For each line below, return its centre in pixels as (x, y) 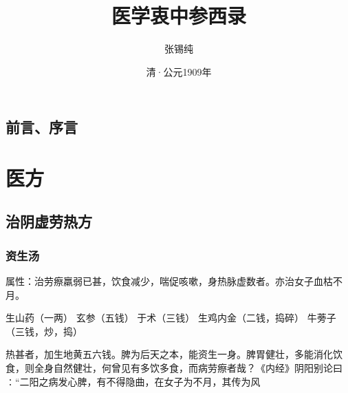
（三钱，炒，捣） (44, 331)
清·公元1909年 (179, 71)
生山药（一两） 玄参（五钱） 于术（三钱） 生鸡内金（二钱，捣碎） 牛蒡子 (171, 318)
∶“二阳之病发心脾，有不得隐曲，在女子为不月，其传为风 (133, 381)
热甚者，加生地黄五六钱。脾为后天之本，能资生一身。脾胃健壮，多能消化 (169, 354)
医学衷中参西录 (178, 15)
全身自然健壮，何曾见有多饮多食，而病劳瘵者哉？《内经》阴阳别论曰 (188, 368)
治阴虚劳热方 (49, 221)
